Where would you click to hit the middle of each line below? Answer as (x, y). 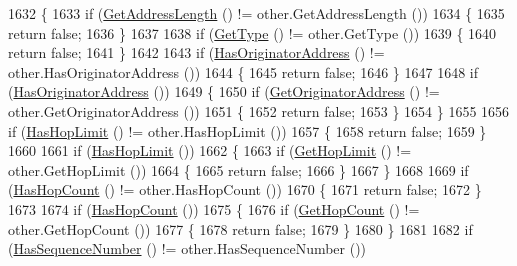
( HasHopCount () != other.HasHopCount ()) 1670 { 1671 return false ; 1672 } (245, 189)
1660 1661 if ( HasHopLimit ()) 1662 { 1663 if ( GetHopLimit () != (210, 150)
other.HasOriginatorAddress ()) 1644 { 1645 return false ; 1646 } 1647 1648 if (243, 71)
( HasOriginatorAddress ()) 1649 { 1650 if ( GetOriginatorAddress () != (224, 91)
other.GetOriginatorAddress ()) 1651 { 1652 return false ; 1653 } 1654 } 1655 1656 (259, 110)
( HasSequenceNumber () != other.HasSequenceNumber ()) (187, 248)
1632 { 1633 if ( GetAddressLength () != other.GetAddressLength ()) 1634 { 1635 (256, 13)
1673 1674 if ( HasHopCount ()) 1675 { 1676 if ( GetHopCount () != (214, 208)
